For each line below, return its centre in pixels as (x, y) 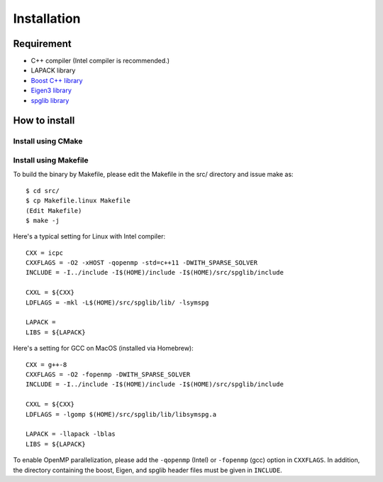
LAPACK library (53, 70)
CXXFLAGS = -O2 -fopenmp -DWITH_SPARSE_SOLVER (108, 374)
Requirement (43, 44)
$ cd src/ (43, 191)
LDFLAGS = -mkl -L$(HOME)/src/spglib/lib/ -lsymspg (117, 302)
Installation (47, 18)
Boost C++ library (57, 80)
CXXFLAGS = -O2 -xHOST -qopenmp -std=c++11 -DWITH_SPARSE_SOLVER (142, 263)
